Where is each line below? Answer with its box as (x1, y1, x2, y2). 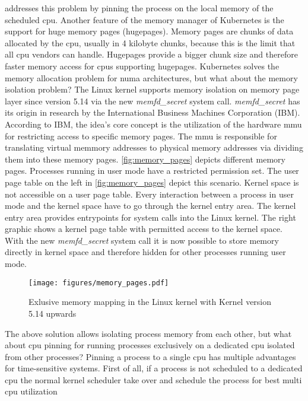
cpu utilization (5, 385, 58, 397)
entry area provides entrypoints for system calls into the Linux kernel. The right (5, 211, 296, 223)
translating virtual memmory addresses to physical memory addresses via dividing (5, 141, 303, 154)
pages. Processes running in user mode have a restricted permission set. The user (5, 164, 299, 177)
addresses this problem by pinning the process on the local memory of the (5, 2, 274, 14)
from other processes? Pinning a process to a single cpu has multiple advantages (5, 350, 296, 362)
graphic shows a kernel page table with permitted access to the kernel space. (5, 222, 282, 235)
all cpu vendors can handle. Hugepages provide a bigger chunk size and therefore (5, 48, 298, 61)
